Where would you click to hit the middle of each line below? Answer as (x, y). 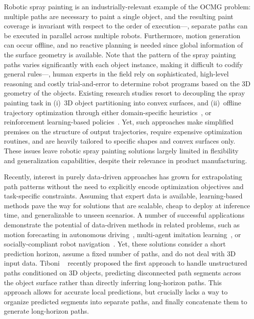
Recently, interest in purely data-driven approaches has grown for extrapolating (123, 177)
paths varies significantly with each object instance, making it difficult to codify (124, 64)
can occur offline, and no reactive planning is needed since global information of (124, 45)
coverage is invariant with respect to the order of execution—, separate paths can (126, 26)
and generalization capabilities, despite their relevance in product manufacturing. (126, 160)
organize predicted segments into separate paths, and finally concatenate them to (126, 301)
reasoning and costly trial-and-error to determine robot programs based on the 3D (127, 83)
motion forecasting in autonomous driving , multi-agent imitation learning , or (123, 234)
